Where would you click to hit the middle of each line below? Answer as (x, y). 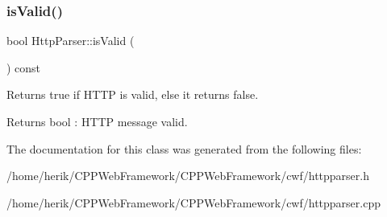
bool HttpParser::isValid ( (71, 41)
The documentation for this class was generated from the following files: (184, 148)
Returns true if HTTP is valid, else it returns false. (133, 94)
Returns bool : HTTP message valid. (97, 121)
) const (24, 67)
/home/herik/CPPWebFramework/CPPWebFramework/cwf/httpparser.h (188, 176)
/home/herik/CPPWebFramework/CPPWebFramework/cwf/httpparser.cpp (193, 202)
